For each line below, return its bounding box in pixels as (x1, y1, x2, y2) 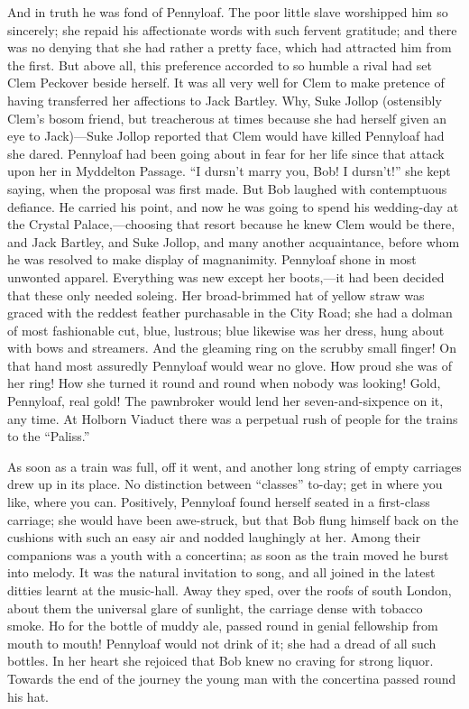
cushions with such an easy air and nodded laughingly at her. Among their (7, 528, 421, 547)
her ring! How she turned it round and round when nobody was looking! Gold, (7, 373, 441, 392)
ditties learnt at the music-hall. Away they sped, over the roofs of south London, (7, 581, 452, 599)
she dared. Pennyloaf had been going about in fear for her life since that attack (7, 143, 445, 162)
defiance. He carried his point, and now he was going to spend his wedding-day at (7, 197, 459, 216)
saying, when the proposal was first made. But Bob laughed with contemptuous (7, 179, 447, 198)
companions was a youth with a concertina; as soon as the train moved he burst (7, 545, 449, 564)
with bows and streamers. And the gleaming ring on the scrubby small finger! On (7, 338, 456, 357)
